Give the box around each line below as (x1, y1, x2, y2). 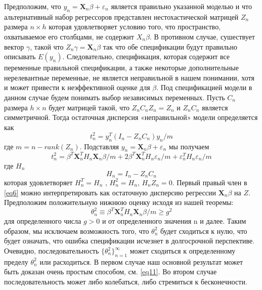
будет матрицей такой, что (49, 102, 129, 112)
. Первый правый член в (172, 177, 247, 187)
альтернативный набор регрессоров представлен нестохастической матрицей (4, 11, 239, 22)
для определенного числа (4, 216, 81, 226)
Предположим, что (4, 1, 61, 11)
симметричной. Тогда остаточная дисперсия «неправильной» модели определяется (4, 112, 258, 122)
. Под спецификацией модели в (156, 82, 252, 93)
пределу (4, 256, 28, 267)
